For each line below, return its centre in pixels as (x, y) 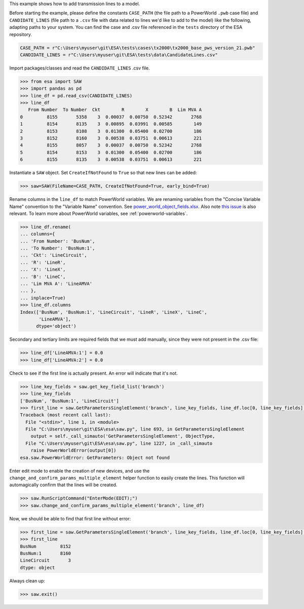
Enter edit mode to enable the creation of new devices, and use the (80, 471)
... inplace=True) (43, 298)
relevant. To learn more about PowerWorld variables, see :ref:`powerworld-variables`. (99, 213)
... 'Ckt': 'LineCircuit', (53, 255)
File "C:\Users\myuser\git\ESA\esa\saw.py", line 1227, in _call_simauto (119, 443)
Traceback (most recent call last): (66, 415)
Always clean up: (27, 581)
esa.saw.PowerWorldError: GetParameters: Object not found (95, 457)
